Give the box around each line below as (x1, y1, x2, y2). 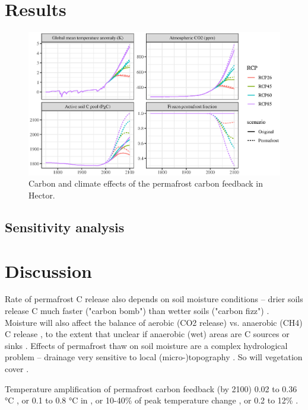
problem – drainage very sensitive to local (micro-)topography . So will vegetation (5, 351, 303, 363)
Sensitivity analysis (5, 217, 125, 236)
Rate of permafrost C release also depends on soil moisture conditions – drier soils (5, 293, 303, 305)
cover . (5, 363, 29, 374)
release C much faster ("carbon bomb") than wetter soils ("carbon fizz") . (5, 305, 269, 317)
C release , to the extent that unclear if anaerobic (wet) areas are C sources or (5, 328, 290, 340)
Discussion (5, 258, 92, 283)
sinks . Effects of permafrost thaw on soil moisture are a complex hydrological (5, 339, 288, 351)
